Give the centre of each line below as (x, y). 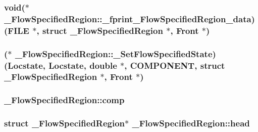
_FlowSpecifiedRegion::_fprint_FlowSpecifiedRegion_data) (130, 18)
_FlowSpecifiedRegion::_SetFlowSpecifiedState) (115, 53)
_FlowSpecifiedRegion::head (191, 123)
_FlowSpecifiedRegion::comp (64, 100)
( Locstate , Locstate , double (61, 65)
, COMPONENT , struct (175, 65)
